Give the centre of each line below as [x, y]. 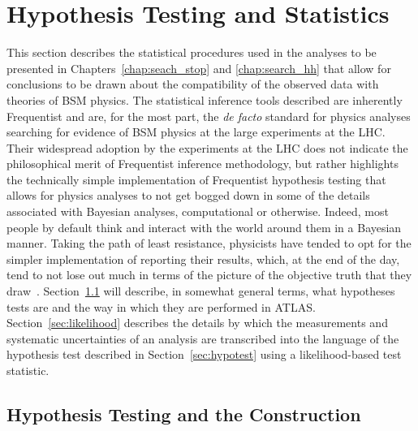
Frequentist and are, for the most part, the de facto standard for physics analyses [209, 116]
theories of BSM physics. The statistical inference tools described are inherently [205, 99]
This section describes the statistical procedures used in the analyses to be [192, 52]
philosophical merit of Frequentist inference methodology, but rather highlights [203, 164]
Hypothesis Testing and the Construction [184, 414]
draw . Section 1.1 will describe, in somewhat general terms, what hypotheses [201, 291]
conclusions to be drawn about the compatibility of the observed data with [193, 84]
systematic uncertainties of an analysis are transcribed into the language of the [203, 338]
